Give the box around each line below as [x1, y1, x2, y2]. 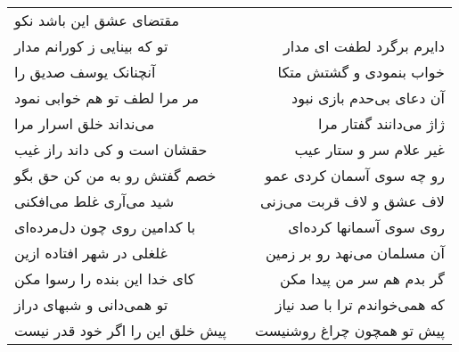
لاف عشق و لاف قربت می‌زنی [259, 191, 445, 211]
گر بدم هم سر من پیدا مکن [279, 268, 445, 289]
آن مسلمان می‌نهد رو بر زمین [265, 242, 445, 263]
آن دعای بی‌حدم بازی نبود [291, 87, 445, 108]
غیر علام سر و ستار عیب [294, 139, 445, 160]
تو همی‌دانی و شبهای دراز [14, 294, 168, 315]
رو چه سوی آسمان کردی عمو [265, 165, 445, 185]
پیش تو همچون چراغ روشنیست [254, 320, 445, 340]
